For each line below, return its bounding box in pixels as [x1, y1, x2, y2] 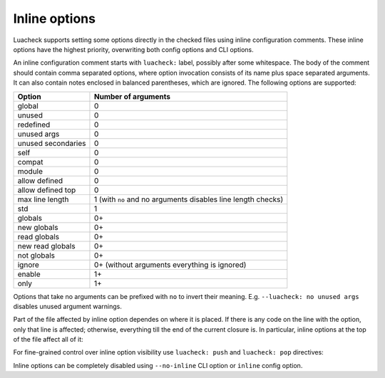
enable [17, 269, 41, 279]
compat [17, 157, 43, 167]
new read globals [17, 241, 76, 251]
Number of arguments [93, 91, 171, 101]
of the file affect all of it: [13, 335, 83, 344]
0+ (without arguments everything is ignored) [93, 260, 247, 270]
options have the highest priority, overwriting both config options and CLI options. [13, 45, 255, 53]
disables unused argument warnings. [13, 302, 123, 310]
